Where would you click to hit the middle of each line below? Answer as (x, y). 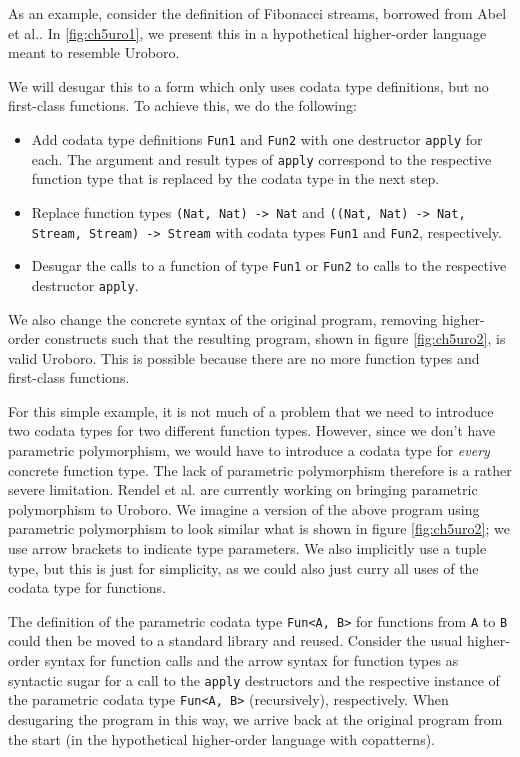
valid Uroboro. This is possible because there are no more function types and (244, 357)
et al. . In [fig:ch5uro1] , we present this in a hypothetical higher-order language (247, 32)
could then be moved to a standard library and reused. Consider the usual (235, 640)
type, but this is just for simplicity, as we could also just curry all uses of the (243, 567)
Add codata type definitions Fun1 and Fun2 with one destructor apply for (257, 138)
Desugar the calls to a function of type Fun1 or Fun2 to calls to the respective (269, 265)
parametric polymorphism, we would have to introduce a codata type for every (249, 450)
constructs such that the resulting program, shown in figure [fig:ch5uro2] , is (275, 338)
